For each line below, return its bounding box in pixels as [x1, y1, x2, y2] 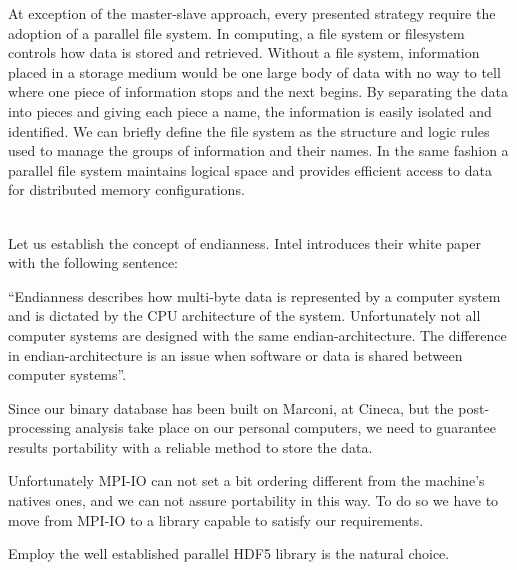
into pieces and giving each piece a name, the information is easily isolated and [8, 100, 492, 121]
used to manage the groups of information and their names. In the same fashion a [8, 140, 509, 161]
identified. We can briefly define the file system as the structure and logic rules [8, 120, 490, 141]
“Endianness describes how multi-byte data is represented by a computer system [8, 285, 501, 306]
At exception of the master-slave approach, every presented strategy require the [8, 3, 496, 23]
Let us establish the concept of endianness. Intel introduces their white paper [8, 232, 481, 253]
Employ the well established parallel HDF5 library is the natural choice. [8, 543, 450, 564]
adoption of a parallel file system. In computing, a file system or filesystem [8, 22, 465, 43]
